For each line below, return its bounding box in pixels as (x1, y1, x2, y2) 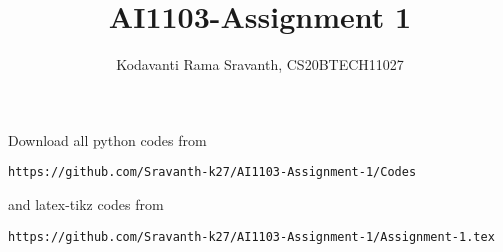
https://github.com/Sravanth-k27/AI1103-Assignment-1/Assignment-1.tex (8, 229, 495, 244)
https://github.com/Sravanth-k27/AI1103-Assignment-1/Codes (8, 165, 417, 180)
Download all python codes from (8, 129, 207, 150)
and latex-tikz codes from (8, 193, 164, 214)
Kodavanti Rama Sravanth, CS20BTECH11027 (116, 54, 404, 75)
